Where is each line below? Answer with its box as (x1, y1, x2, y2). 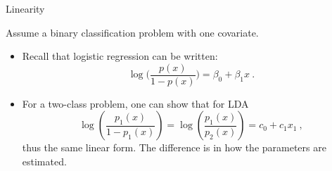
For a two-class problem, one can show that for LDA (22, 96, 249, 110)
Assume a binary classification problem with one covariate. (6, 25, 259, 39)
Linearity (6, 1, 45, 15)
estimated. (22, 154, 67, 169)
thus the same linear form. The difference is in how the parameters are (22, 140, 326, 155)
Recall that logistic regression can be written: (22, 49, 218, 63)
